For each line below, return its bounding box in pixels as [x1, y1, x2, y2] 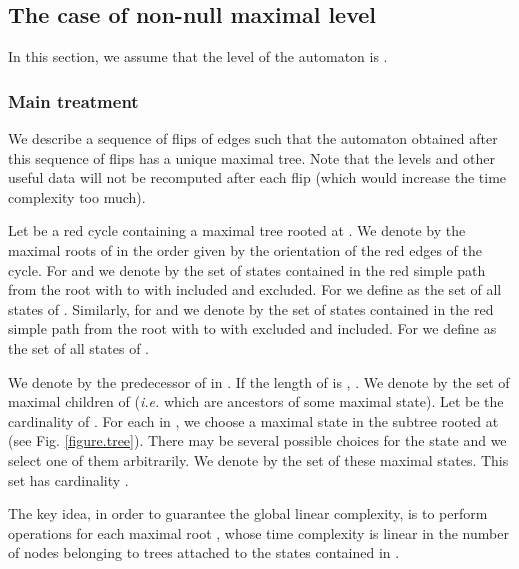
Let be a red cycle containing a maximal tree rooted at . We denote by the [8, 220, 466, 241]
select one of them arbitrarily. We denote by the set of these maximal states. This [8, 449, 509, 470]
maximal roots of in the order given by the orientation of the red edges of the [8, 239, 483, 260]
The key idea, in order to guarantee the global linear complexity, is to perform [8, 503, 488, 524]
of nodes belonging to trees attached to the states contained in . [8, 542, 400, 563]
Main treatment [8, 88, 139, 113]
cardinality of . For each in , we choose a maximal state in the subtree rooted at [8, 410, 499, 431]
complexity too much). [8, 186, 146, 207]
